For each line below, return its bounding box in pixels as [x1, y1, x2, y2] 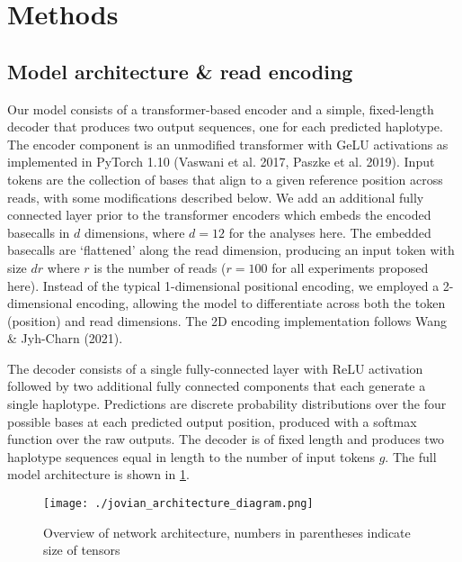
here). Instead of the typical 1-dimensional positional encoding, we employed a [7, 276, 440, 295]
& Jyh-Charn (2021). [7, 329, 123, 348]
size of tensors [43, 540, 120, 559]
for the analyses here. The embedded [228, 222, 431, 241]
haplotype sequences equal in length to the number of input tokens [7, 447, 376, 466]
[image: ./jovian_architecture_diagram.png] [43, 497, 314, 511]
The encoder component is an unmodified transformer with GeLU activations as [7, 134, 449, 153]
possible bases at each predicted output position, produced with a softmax [7, 412, 417, 431]
